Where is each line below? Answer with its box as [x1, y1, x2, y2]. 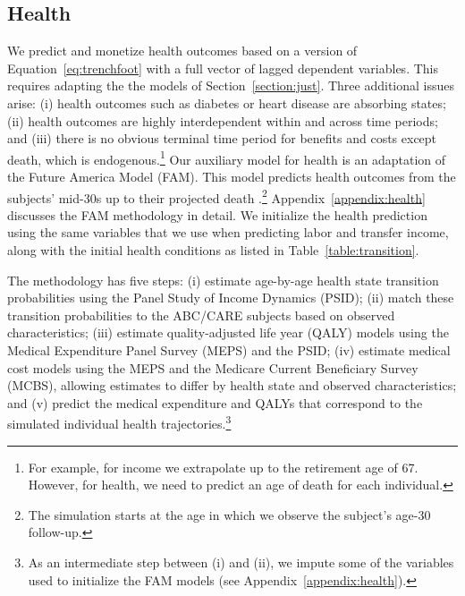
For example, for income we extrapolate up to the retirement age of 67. [28, 457, 418, 476]
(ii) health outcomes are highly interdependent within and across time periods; [7, 111, 438, 130]
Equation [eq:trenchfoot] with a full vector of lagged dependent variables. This [7, 58, 438, 77]
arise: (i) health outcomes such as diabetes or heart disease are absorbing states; [7, 93, 446, 112]
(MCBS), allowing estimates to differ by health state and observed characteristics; [7, 376, 457, 395]
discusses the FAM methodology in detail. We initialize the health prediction [7, 205, 427, 224]
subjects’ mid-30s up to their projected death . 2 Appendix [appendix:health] [7, 185, 426, 207]
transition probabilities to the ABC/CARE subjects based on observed [7, 305, 395, 324]
